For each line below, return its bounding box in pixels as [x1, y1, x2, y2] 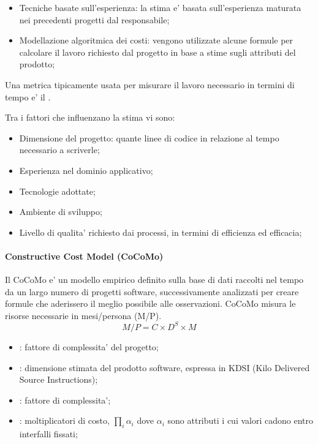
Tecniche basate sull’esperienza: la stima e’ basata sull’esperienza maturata [19, 1, 301, 13]
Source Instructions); [19, 373, 98, 386]
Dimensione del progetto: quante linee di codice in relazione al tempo [19, 131, 279, 144]
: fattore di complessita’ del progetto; [19, 340, 159, 353]
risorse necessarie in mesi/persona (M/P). [5, 309, 162, 322]
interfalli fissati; [19, 427, 78, 440]
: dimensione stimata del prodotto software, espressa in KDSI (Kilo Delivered [19, 361, 310, 374]
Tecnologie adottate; [19, 184, 96, 197]
